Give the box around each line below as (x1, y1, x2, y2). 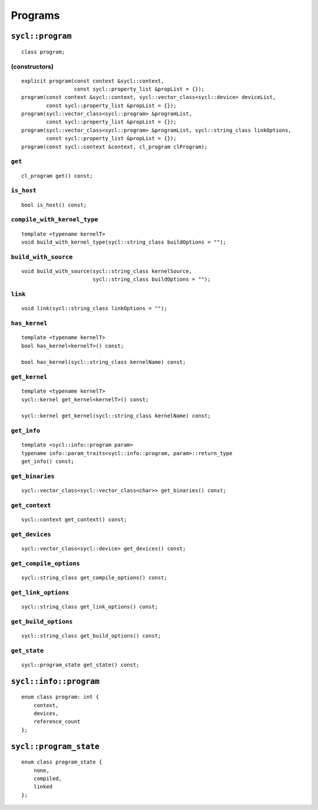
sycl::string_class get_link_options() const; (21, 603, 158, 610)
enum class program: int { (21, 693, 100, 701)
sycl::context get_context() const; (21, 516, 127, 523)
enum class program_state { (21, 759, 102, 765)
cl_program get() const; (21, 172, 93, 179)
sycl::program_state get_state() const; (21, 661, 140, 668)
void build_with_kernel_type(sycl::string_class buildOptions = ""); (21, 238, 227, 245)
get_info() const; (21, 458, 75, 465)
